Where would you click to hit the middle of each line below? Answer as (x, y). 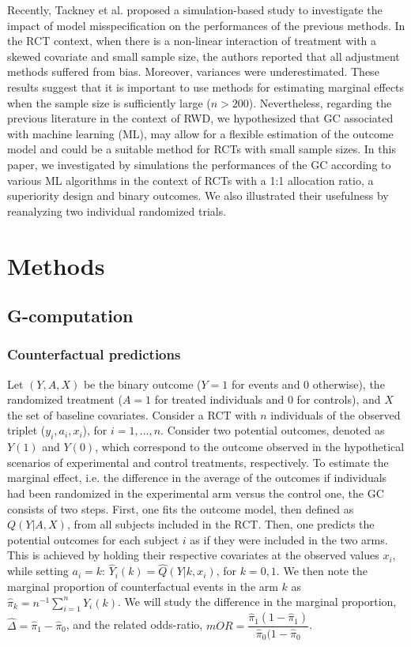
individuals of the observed (336, 414)
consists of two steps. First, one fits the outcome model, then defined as (181, 508)
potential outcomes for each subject (93, 539)
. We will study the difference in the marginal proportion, (257, 602)
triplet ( (26, 430)
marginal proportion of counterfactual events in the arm (143, 586)
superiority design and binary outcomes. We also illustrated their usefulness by (198, 196)
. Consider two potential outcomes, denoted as (273, 430)
